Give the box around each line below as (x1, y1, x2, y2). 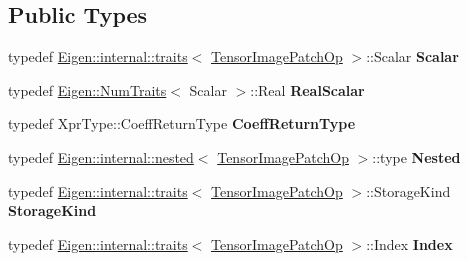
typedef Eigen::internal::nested (8, 146, 194, 167)
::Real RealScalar (250, 79, 365, 100)
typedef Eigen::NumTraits (8, 79, 167, 100)
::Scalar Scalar (366, 46, 459, 67)
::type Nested (372, 146, 461, 167)
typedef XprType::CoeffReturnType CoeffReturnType (8, 113, 356, 134)
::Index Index (366, 233, 453, 254)
